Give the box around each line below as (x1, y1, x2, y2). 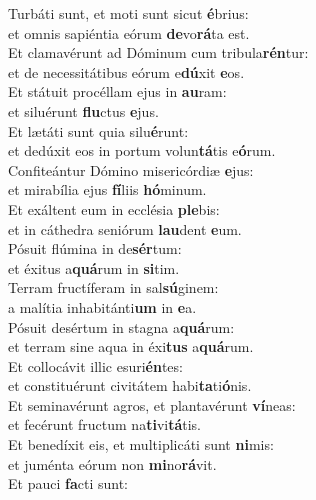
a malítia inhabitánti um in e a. (8, 296, 197, 317)
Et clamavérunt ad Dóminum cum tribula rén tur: (8, 42, 309, 63)
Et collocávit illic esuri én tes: (8, 355, 183, 376)
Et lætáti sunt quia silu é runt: (8, 120, 189, 141)
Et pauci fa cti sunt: (8, 473, 128, 494)
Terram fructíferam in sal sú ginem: (8, 277, 219, 298)
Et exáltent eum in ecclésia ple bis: (8, 198, 220, 219)
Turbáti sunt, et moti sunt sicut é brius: (8, 3, 249, 23)
